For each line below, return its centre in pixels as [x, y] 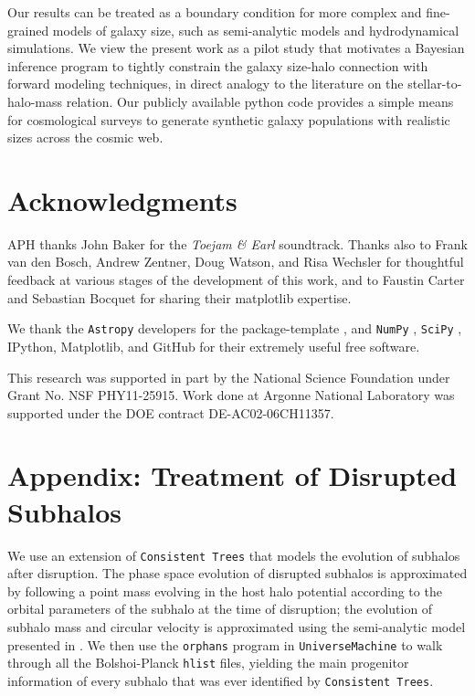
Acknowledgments [122, 200]
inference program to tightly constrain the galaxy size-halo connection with [218, 65]
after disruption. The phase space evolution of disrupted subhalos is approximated [237, 573]
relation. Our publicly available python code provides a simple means [260, 101]
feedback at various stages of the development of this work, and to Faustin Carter [236, 280]
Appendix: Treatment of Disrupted [232, 475]
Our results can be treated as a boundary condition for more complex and [215, 12]
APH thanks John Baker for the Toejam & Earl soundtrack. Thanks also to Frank [237, 243]
